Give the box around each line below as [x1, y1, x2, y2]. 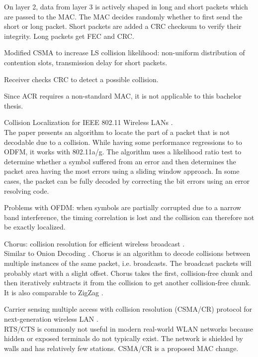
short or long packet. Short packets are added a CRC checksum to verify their [4, 21, 242, 31]
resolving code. [4, 185, 49, 196]
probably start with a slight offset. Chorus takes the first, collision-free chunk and [4, 267, 253, 278]
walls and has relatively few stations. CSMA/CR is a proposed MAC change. [4, 343, 239, 353]
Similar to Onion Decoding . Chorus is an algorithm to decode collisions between [4, 248, 251, 258]
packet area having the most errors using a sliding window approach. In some [4, 166, 240, 176]
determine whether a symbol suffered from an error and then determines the [4, 156, 236, 166]
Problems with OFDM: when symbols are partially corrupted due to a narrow [4, 202, 242, 213]
